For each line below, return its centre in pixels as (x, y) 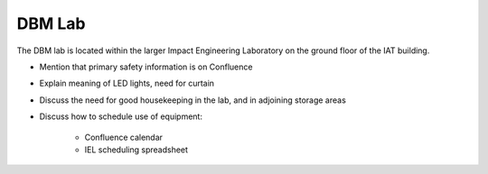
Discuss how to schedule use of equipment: (121, 116)
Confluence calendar (123, 137)
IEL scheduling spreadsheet (136, 150)
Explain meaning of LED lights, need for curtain (127, 83)
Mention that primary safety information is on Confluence (146, 67)
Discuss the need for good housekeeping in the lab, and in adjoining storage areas (193, 100)
